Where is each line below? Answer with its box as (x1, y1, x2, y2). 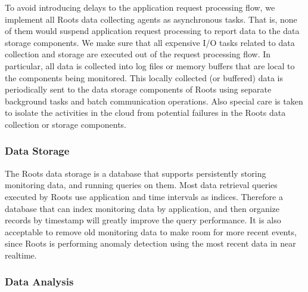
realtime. (5, 248, 37, 261)
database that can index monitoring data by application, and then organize (5, 202, 280, 214)
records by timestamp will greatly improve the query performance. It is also (5, 214, 281, 226)
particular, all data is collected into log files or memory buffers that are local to (5, 59, 295, 72)
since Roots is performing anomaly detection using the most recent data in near (5, 237, 296, 250)
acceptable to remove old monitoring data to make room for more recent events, (5, 225, 297, 238)
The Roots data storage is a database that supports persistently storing (5, 167, 266, 179)
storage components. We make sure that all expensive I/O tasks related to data (5, 36, 295, 48)
